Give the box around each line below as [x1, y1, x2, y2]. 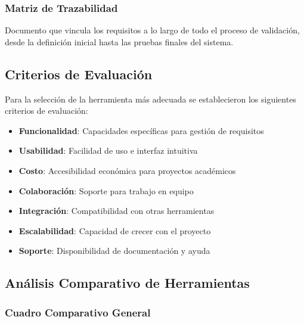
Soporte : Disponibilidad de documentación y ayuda [18, 244, 210, 257]
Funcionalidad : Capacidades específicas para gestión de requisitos [18, 124, 264, 136]
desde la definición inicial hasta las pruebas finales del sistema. [5, 35, 234, 48]
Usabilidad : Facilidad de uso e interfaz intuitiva [18, 144, 198, 157]
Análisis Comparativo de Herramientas [5, 274, 250, 292]
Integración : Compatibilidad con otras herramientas [18, 204, 215, 217]
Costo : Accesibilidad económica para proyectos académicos [18, 164, 236, 176]
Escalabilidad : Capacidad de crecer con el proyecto [18, 224, 211, 237]
